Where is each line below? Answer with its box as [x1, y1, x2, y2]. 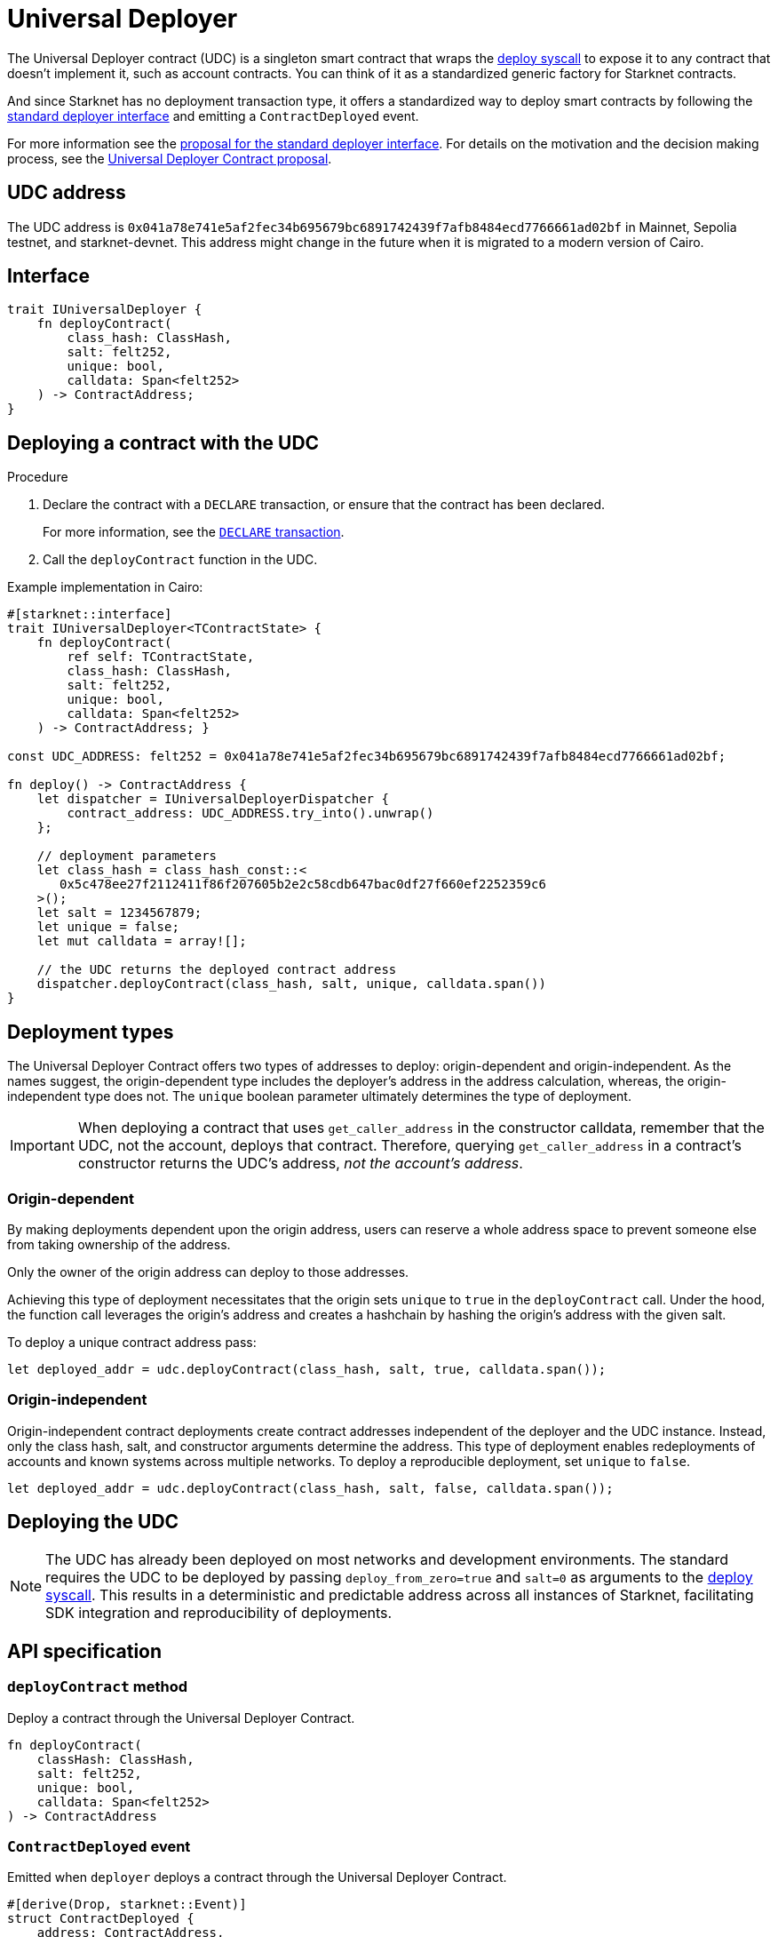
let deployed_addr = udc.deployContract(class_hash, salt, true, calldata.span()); [7, 1361, 607, 1376]
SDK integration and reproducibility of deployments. [45, 1604, 393, 1622]
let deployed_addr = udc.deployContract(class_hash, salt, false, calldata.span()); [7, 1480, 614, 1495]
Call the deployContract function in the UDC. [43, 552, 318, 568]
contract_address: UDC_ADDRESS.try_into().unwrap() [67, 806, 434, 821]
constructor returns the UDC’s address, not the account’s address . [77, 1154, 523, 1173]
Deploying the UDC [7, 1511, 179, 1534]
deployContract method [7, 1678, 188, 1696]
